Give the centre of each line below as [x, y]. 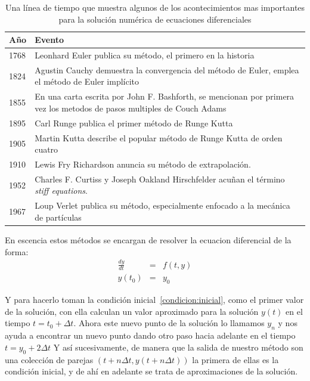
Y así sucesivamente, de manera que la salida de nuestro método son [178, 347]
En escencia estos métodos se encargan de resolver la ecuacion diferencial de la [148, 240]
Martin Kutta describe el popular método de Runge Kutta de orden [159, 137]
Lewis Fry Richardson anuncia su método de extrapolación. [143, 164]
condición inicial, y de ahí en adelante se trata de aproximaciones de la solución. [151, 371]
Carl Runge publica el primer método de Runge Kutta [134, 123]
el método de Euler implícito [87, 81]
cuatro [46, 149]
